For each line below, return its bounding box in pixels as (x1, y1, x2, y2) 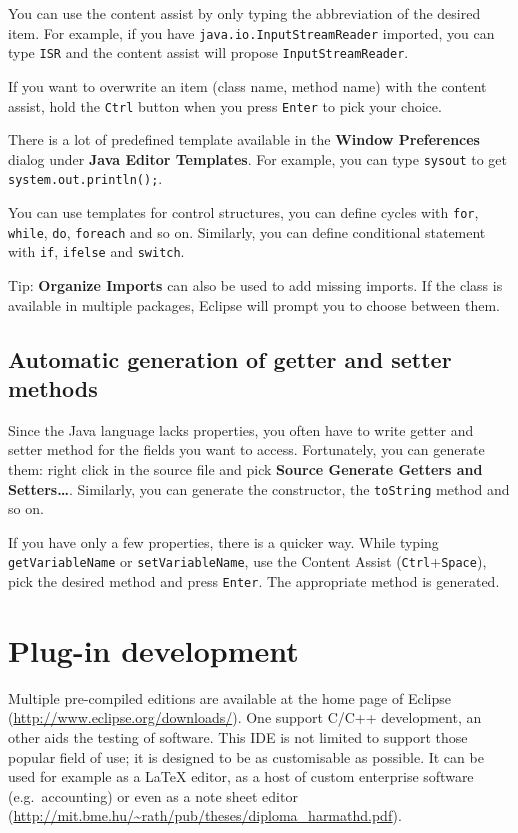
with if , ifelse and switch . (8, 241, 185, 262)
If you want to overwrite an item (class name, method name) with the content (8, 75, 487, 96)
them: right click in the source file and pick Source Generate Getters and (8, 459, 483, 479)
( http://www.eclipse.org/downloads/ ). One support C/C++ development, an (8, 707, 482, 728)
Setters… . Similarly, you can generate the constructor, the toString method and (8, 478, 510, 499)
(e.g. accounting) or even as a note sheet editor (8, 785, 298, 806)
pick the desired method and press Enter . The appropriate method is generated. (8, 571, 500, 592)
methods (8, 373, 98, 403)
